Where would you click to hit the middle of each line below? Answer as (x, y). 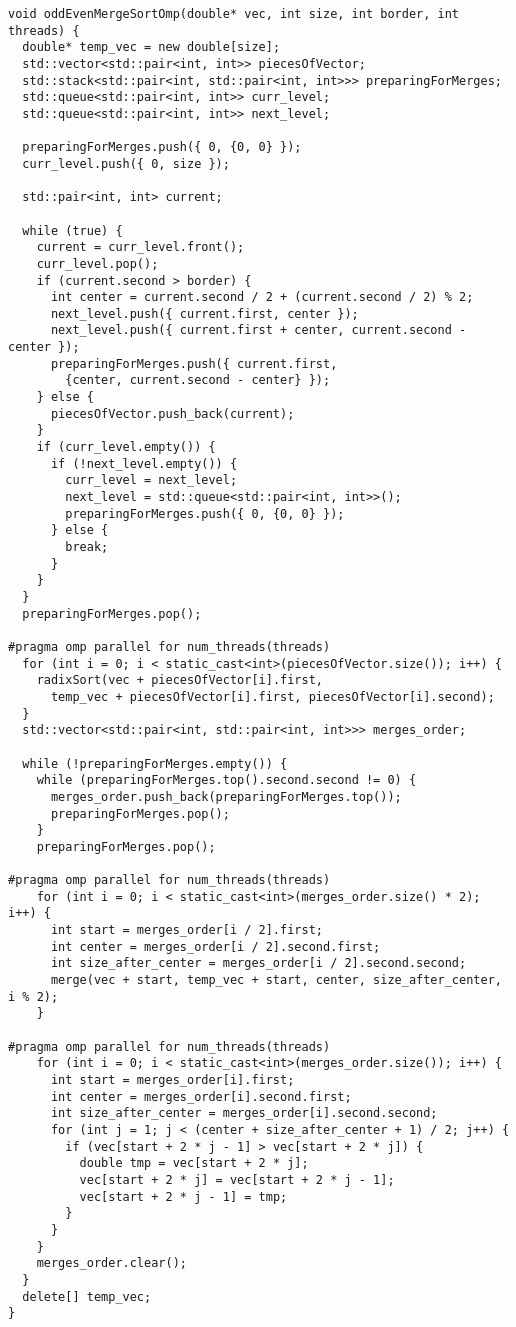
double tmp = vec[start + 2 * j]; (194, 1163)
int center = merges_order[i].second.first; (201, 1096)
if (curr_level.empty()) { (126, 447)
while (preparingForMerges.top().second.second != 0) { (226, 780)
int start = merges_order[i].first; (172, 1080)
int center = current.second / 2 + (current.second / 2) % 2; (262, 297)
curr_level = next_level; (151, 480)
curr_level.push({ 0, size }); (126, 163)
